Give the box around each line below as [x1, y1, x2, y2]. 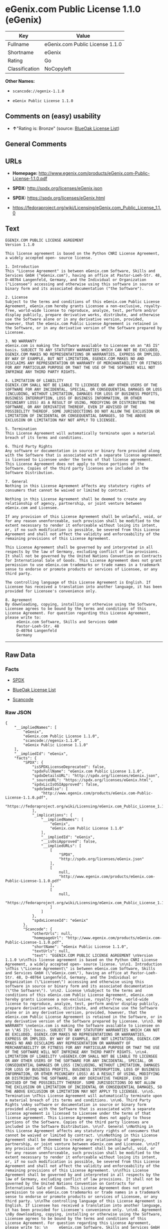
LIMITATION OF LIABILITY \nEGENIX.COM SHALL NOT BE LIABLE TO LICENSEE [5, 1054, 157, 1059]
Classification [7, 65, 40, 72]
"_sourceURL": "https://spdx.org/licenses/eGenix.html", [31, 777, 153, 782]
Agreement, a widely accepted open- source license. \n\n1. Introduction [5, 961, 162, 967]
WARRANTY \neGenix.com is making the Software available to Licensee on [5, 1023, 160, 1028]
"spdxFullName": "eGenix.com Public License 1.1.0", [31, 768, 144, 774]
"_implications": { [31, 812, 72, 817]
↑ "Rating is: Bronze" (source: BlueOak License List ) [12, 125, 120, 131]
